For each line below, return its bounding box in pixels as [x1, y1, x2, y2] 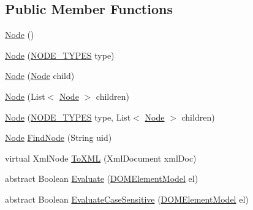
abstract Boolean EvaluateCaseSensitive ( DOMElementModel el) [5, 192, 249, 205]
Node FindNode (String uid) [5, 131, 112, 144]
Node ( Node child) [5, 69, 75, 82]
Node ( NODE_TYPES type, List [5, 110, 131, 123]
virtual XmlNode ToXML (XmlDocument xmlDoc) [5, 151, 197, 164]
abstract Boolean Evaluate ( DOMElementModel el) [5, 172, 198, 185]
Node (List [5, 89, 45, 102]
